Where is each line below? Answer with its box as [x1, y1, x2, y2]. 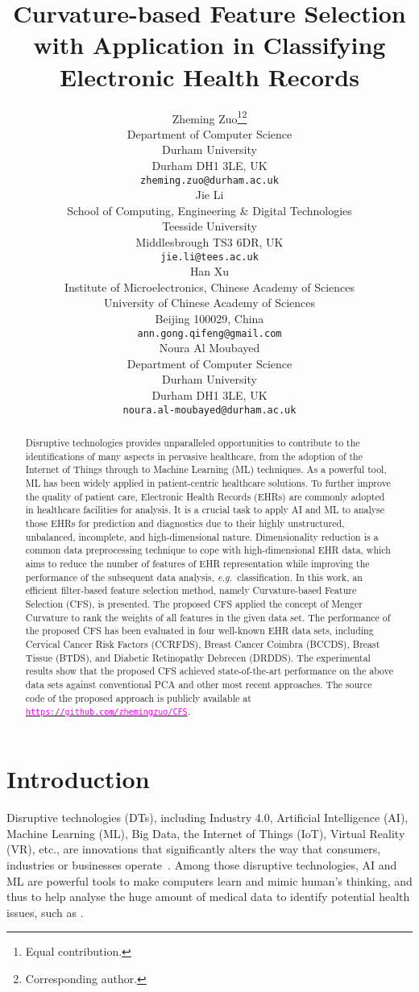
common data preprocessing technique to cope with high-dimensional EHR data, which [25, 543, 391, 557]
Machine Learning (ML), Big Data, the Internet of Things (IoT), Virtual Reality [6, 824, 405, 841]
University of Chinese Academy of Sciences [104, 294, 315, 311]
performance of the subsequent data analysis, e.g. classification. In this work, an [25, 570, 363, 583]
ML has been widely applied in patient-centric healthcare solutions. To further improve [25, 476, 391, 490]
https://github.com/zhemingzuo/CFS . [25, 704, 190, 718]
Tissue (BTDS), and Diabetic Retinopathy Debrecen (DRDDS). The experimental [25, 650, 371, 664]
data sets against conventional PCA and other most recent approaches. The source [25, 677, 372, 691]
